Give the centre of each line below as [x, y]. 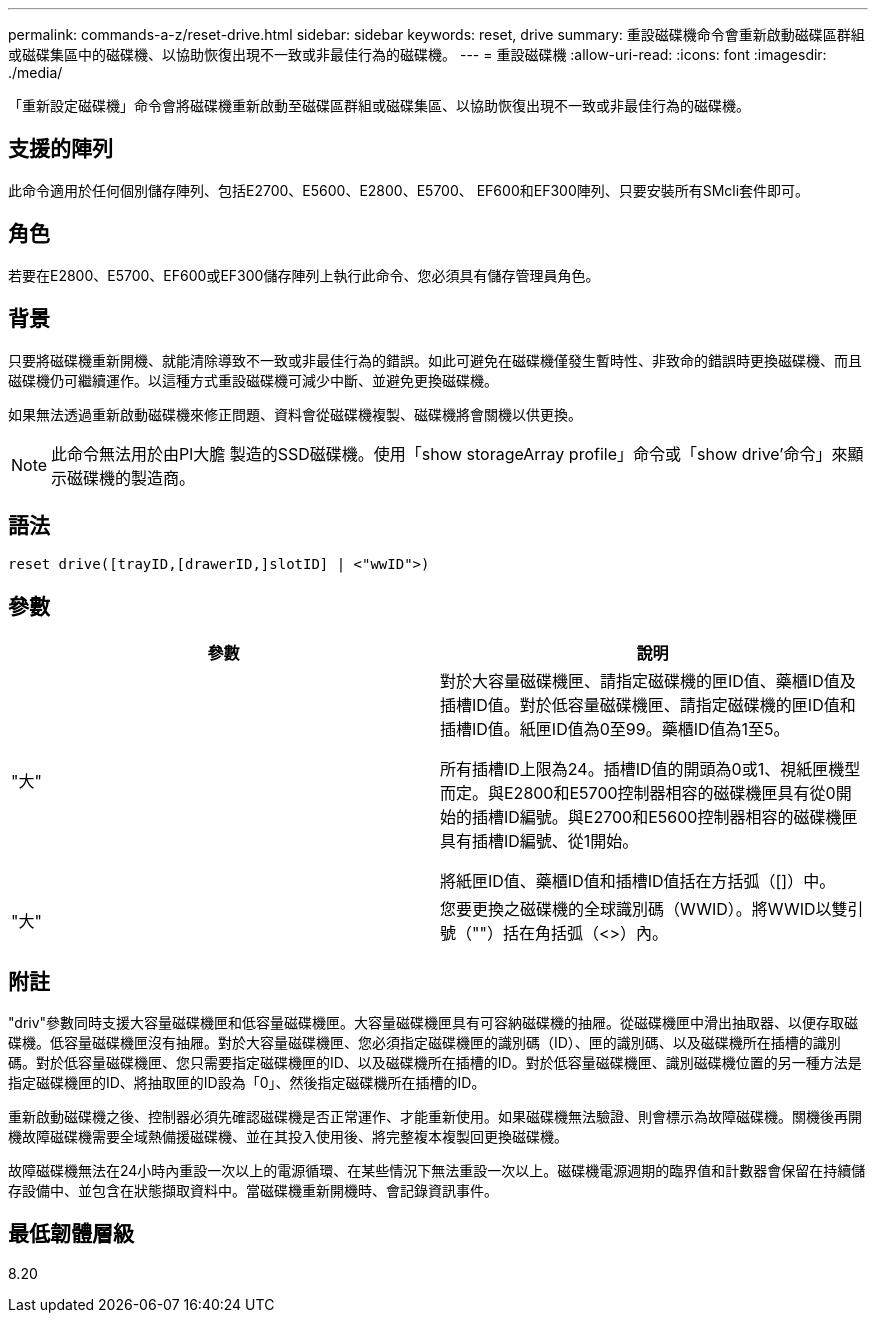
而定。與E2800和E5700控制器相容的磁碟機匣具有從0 [638, 793]
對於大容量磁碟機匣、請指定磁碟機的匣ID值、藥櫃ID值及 [648, 681]
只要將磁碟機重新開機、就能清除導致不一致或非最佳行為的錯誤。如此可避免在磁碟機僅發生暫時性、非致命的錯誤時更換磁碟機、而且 [435, 360]
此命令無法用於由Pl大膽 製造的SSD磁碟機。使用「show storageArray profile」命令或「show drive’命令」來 [449, 453]
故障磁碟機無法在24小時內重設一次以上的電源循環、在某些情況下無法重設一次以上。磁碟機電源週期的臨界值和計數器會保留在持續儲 [437, 1171]
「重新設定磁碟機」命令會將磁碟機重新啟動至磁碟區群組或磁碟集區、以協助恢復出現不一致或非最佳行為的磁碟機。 [379, 105]
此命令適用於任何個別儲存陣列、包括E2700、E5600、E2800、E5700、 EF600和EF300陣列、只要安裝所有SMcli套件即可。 [409, 190]
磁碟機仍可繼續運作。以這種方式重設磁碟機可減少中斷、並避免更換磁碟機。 [253, 380]
